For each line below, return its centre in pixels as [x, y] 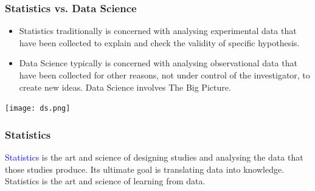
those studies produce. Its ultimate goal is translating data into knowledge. [145, 169]
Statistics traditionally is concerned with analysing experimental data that [158, 31]
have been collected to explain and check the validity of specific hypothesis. [159, 42]
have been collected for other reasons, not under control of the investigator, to [164, 75]
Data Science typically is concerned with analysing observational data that [158, 63]
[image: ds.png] [38, 109]
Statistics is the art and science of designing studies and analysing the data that [154, 157]
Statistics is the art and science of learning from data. [105, 181]
